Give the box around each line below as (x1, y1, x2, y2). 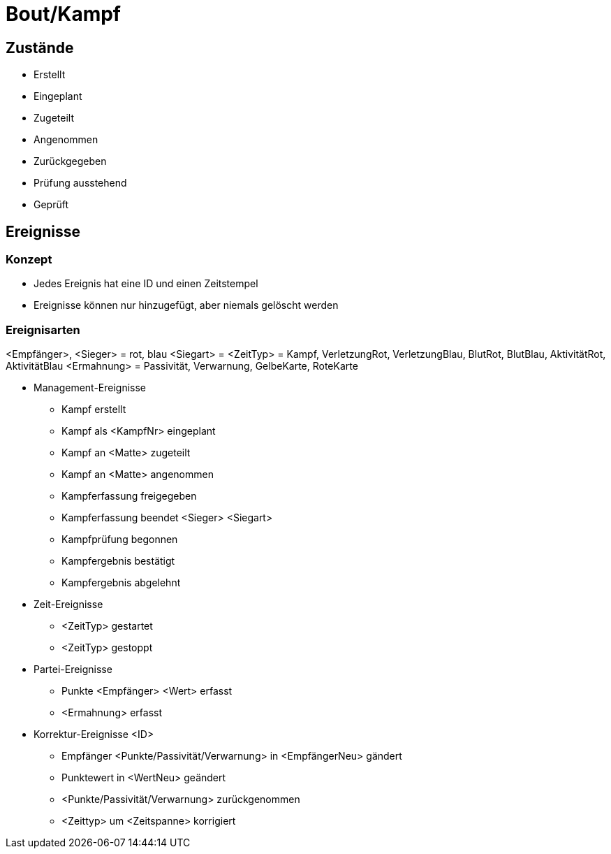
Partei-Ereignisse (34, 663, 112, 676)
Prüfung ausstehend (34, 177, 127, 189)
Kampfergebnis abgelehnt (61, 577, 181, 589)
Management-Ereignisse (34, 382, 147, 394)
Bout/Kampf (6, 2, 121, 26)
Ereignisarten (6, 322, 80, 337)
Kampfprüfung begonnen (61, 533, 178, 546)
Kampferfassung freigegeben (61, 490, 197, 502)
